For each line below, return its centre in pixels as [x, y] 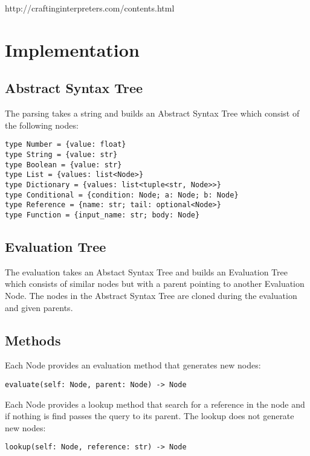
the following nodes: [42, 125]
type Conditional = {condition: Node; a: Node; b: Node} [122, 195]
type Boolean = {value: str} [63, 165]
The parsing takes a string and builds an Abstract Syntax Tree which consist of [152, 113]
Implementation [72, 49]
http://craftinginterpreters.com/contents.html [90, 8]
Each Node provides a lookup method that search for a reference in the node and [155, 404]
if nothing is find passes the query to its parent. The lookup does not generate [150, 416]
